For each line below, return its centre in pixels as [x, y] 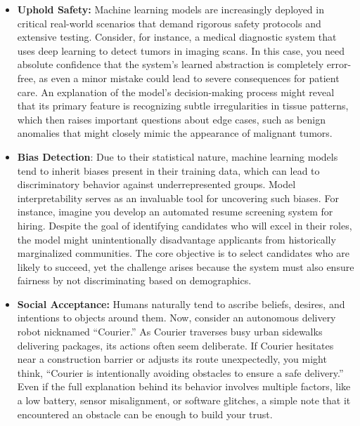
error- [339, 64]
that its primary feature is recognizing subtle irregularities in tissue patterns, [183, 106]
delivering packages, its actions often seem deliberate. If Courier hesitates [175, 345]
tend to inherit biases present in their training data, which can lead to [168, 170]
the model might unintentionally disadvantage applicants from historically [176, 239]
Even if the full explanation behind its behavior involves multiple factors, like [184, 386]
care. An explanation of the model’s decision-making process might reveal [176, 92]
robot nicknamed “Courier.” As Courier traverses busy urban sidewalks [170, 332]
